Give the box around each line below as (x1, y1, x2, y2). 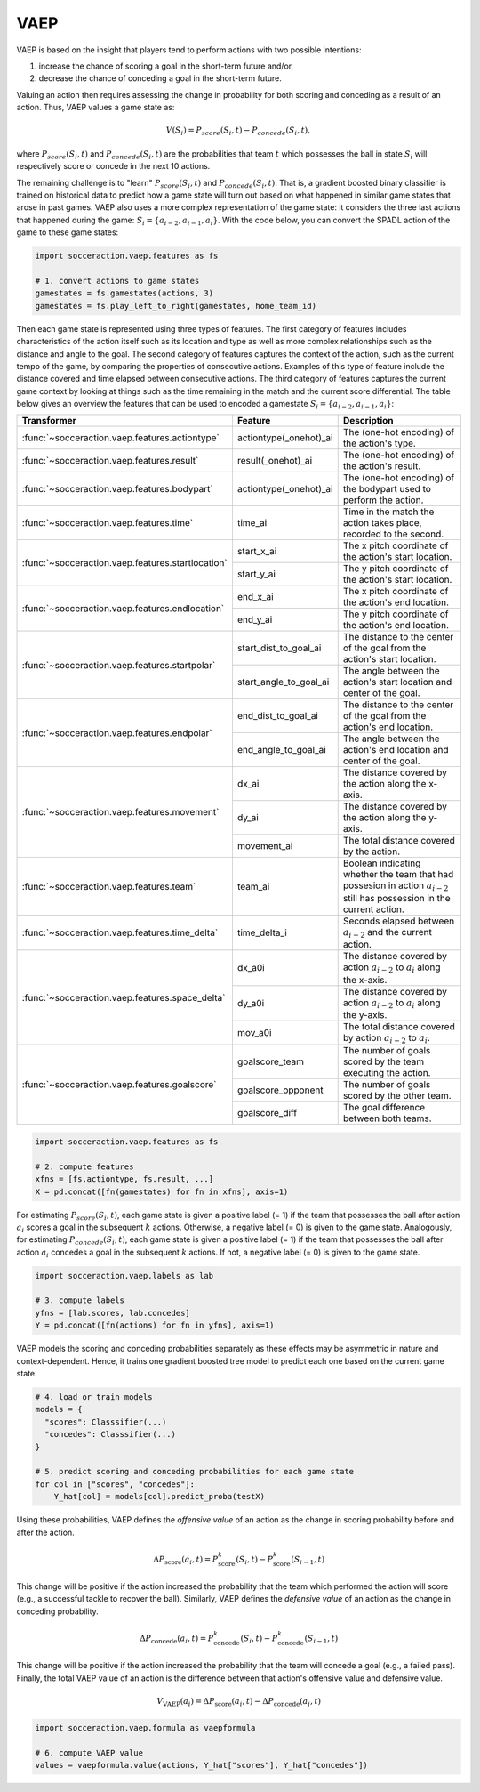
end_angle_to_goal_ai (236, 744, 326, 756)
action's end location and (342, 744, 449, 756)
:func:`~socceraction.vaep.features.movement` (21, 806, 220, 819)
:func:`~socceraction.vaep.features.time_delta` (21, 926, 219, 939)
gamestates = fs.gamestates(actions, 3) (35, 288, 213, 298)
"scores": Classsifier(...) (44, 1417, 167, 1427)
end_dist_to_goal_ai (236, 710, 319, 722)
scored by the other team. (342, 1090, 452, 1102)
